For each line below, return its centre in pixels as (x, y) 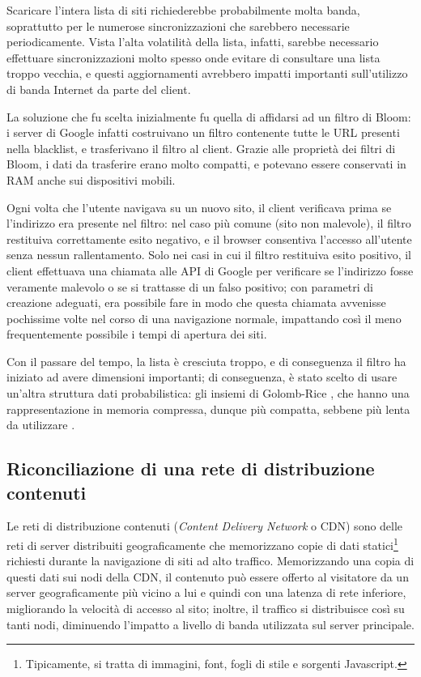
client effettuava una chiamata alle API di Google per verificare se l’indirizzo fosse (210, 270)
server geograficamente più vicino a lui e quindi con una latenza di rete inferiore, (206, 592)
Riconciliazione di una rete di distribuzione (191, 468)
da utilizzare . (41, 425)
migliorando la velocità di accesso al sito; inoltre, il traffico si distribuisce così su (206, 609)
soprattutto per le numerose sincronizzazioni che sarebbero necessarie (178, 26)
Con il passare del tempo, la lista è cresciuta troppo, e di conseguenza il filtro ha (206, 361)
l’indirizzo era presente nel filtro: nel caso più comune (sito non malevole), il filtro (209, 223)
